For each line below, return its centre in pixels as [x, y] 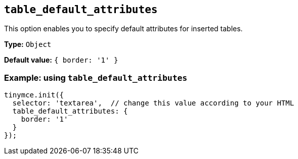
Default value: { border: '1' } [61, 60]
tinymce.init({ [34, 95]
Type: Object [28, 44]
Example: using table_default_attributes [96, 77]
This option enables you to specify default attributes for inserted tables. [123, 29]
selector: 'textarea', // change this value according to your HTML [153, 103]
